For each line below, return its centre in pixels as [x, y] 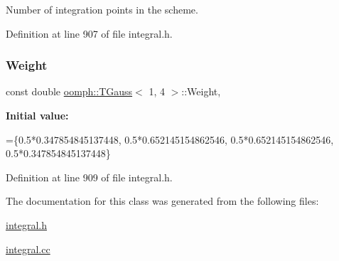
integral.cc [28, 249]
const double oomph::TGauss [69, 91]
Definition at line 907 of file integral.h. [89, 33]
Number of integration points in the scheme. [102, 9]
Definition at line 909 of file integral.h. [89, 177]
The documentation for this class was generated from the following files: [162, 201]
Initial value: [37, 115]
